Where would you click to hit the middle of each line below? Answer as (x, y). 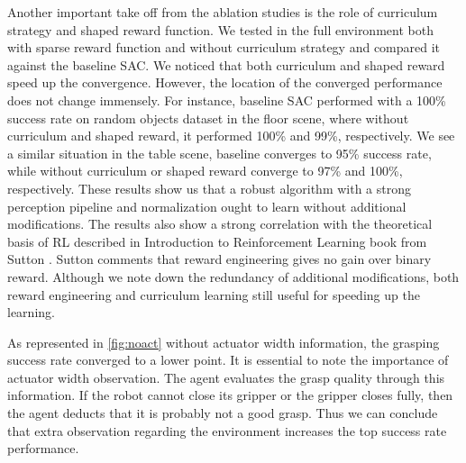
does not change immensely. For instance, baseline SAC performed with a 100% (227, 100)
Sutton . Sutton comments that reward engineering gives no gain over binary (219, 259)
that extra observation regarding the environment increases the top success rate (227, 430)
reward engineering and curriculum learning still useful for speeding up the (214, 294)
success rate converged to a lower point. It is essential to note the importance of (228, 360)
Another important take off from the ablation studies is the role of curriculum (223, 12)
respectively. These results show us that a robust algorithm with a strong (210, 188)
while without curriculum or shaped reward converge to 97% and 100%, (205, 171)
